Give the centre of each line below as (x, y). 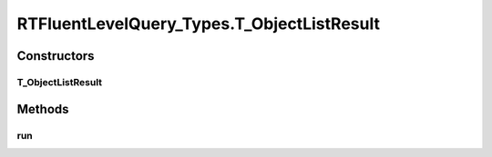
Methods (43, 109)
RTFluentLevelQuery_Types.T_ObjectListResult (198, 24)
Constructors (56, 56)
